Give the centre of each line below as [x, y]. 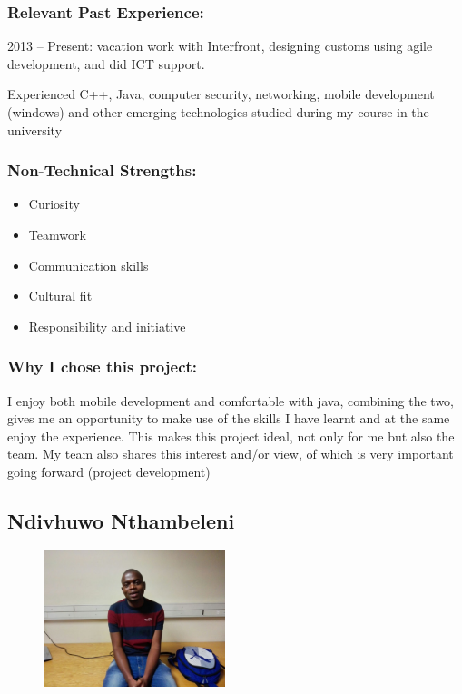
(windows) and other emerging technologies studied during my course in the [218, 112]
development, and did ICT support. [106, 63]
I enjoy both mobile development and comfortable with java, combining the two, [231, 400]
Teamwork [57, 234]
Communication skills [88, 265]
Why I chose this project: [103, 367]
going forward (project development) [109, 471]
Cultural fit [60, 296]
